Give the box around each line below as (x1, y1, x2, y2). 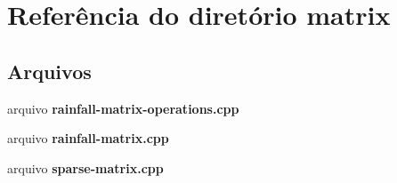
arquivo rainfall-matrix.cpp (7, 129, 169, 147)
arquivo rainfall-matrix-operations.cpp (7, 99, 239, 117)
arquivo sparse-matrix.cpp (7, 158, 164, 177)
